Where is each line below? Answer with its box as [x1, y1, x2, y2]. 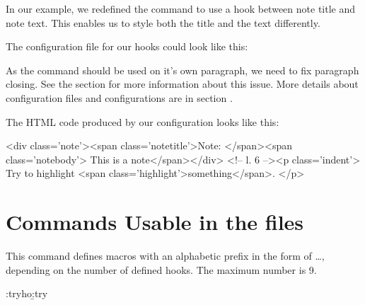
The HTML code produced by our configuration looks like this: [6, 114, 279, 129]
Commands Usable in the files [6, 207, 304, 236]
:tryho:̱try [6, 286, 48, 301]
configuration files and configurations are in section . [6, 90, 233, 105]
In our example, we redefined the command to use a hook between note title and [6, 1, 356, 16]
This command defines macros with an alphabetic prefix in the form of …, [6, 248, 325, 263]
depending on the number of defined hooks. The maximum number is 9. [6, 262, 317, 277]
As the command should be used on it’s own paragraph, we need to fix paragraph [6, 62, 359, 77]
